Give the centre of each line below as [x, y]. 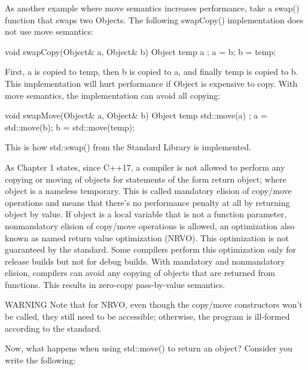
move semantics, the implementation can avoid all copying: [113, 95]
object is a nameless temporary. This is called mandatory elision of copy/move [148, 191]
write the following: [40, 360]
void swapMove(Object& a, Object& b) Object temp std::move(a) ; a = [136, 115]
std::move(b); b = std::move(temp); [70, 127]
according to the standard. [53, 328]
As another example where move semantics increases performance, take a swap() [152, 8]
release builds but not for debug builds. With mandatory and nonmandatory [145, 261]
